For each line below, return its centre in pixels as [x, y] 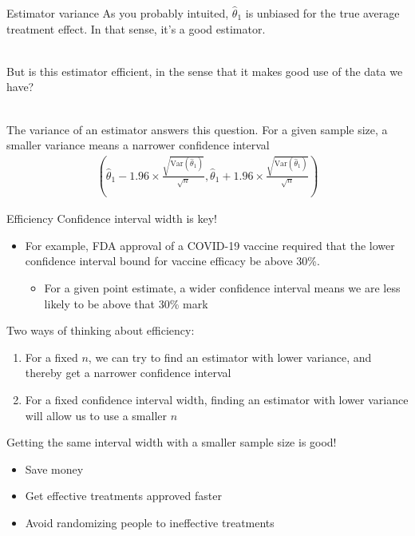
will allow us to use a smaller [96, 415]
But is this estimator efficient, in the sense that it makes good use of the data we [205, 71]
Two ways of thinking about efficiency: [101, 330]
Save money [54, 469]
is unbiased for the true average [322, 13]
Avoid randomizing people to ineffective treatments [150, 522]
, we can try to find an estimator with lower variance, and [230, 357]
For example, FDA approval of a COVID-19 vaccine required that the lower [210, 245]
